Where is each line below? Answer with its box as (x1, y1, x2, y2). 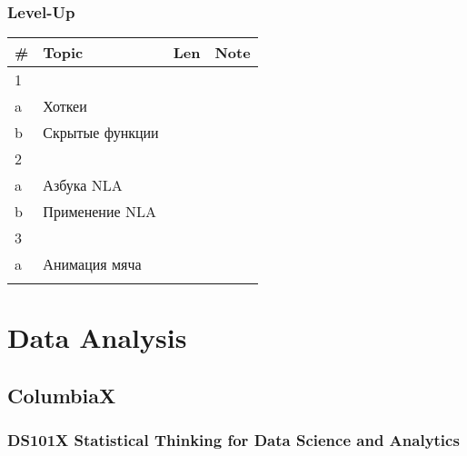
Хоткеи (43, 95, 87, 117)
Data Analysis (7, 319, 187, 356)
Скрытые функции (43, 122, 159, 144)
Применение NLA (43, 201, 156, 223)
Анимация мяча (43, 253, 142, 275)
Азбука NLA (43, 174, 123, 196)
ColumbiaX (7, 381, 116, 409)
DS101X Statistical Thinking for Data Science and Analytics (7, 429, 460, 451)
